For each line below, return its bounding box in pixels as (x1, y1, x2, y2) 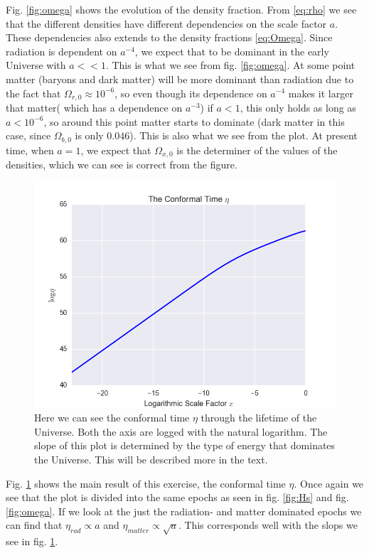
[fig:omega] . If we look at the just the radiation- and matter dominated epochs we (6, 503, 362, 518)
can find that (6, 517, 63, 532)
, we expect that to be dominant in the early (134, 43, 329, 58)
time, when (6, 142, 54, 157)
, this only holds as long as (240, 100, 356, 115)
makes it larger (288, 85, 353, 100)
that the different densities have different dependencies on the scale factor (6, 16, 327, 31)
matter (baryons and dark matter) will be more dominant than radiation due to (6, 71, 354, 86)
